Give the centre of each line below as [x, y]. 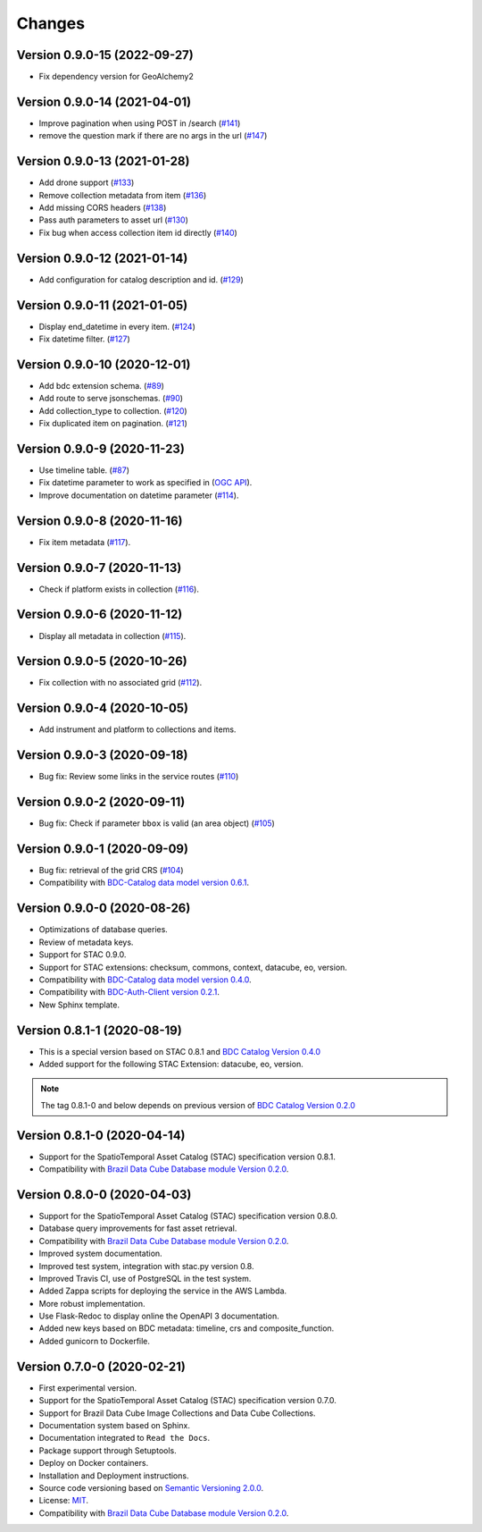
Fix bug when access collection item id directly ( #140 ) [138, 232]
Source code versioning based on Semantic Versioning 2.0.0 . [151, 1487]
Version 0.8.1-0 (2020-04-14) [101, 1135]
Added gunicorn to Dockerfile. [95, 1341]
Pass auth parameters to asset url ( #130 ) [114, 220]
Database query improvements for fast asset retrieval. [138, 1228]
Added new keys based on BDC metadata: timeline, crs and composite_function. [187, 1328]
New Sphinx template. [79, 1005]
